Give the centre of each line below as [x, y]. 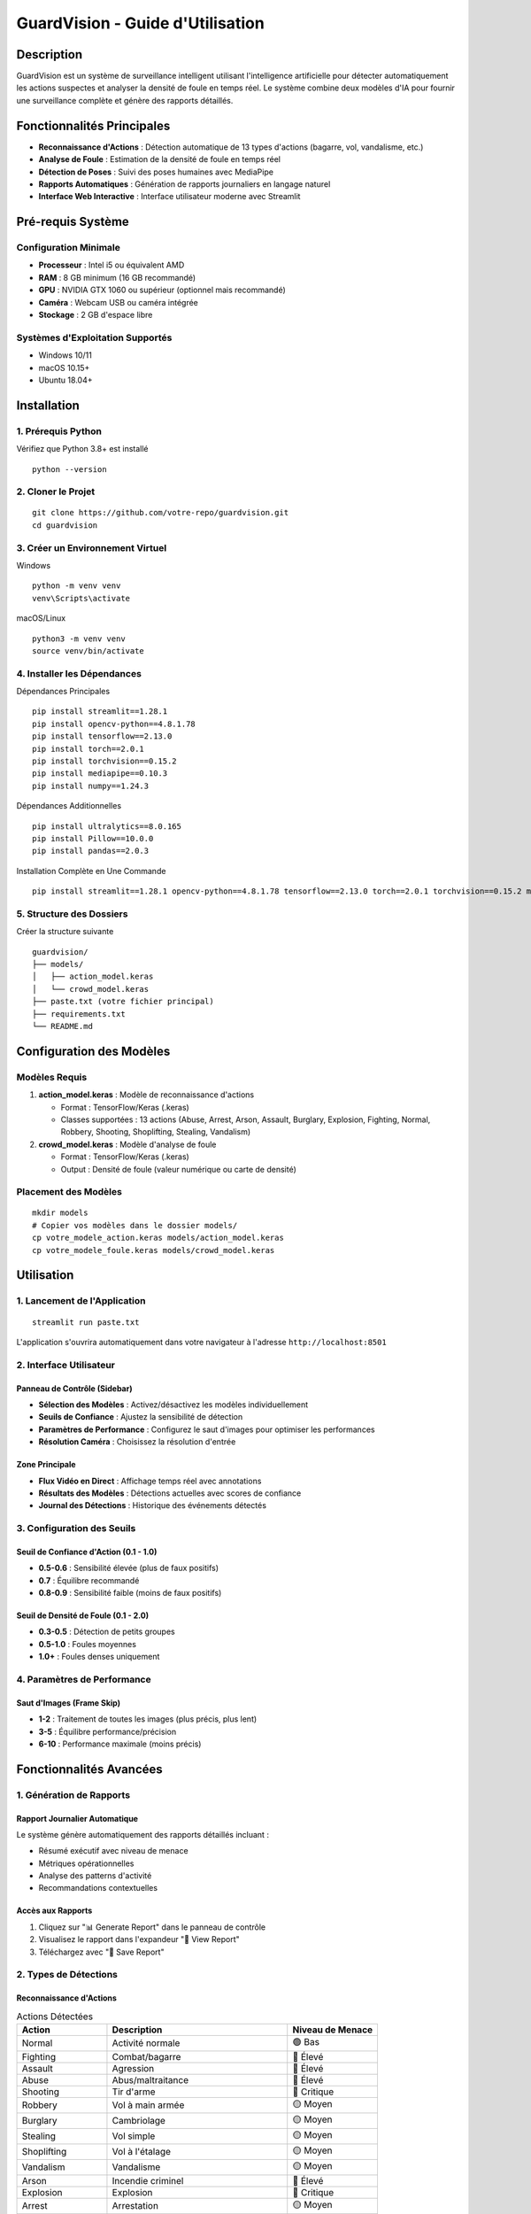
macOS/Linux [41, 618]
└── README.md [62, 1026]
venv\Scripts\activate [81, 598]
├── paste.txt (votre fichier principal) [123, 1002]
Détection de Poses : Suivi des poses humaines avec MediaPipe [156, 172]
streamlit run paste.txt [86, 1322]
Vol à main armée [148, 2105]
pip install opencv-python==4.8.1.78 [114, 724]
